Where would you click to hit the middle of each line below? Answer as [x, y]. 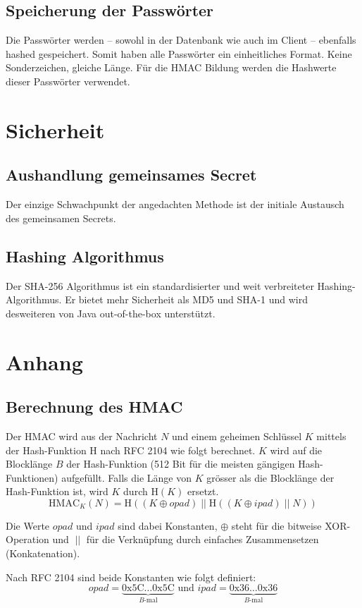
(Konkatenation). [43, 553]
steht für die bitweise [276, 525]
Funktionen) [32, 477]
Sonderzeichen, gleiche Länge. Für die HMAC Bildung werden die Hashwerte [171, 67]
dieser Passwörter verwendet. [68, 81]
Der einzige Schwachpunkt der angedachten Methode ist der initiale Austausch [175, 204]
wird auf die [296, 450]
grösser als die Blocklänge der [270, 477]
